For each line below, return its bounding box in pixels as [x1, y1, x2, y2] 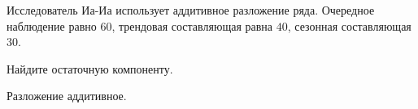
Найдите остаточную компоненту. [7, 60, 173, 77]
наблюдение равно [7, 17, 97, 34]
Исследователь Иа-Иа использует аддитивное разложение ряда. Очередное [7, 2, 375, 18]
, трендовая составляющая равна [111, 17, 273, 34]
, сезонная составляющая [287, 17, 411, 34]
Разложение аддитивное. [7, 87, 127, 104]
